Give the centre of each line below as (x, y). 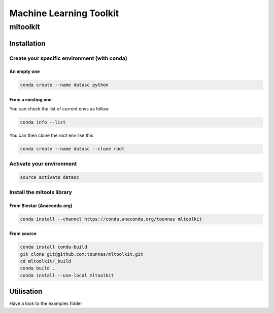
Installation (27, 43)
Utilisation (26, 291)
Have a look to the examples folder (46, 303)
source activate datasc (50, 178)
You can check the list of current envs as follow (59, 109)
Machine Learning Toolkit (64, 13)
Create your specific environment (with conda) (68, 58)
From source (23, 233)
